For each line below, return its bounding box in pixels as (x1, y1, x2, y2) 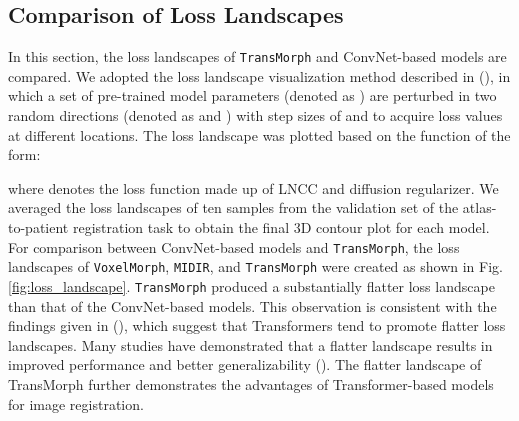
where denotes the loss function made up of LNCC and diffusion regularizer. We (8, 177, 499, 198)
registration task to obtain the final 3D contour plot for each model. (72, 217, 490, 238)
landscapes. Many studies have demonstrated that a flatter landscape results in (8, 334, 493, 355)
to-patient (8, 217, 69, 238)
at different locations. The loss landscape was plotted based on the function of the (8, 124, 511, 145)
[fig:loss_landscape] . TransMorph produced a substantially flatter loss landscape (8, 275, 495, 296)
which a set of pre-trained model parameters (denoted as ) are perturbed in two (8, 85, 497, 106)
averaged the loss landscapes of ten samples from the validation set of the (8, 197, 459, 218)
